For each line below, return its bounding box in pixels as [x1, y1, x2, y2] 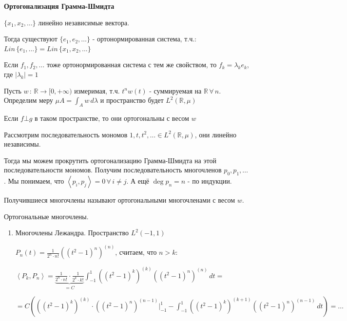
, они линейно [194, 129, 237, 139]
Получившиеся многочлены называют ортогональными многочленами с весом [4, 195, 235, 205]
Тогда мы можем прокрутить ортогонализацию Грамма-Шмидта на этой [4, 155, 216, 165]
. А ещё [126, 176, 149, 186]
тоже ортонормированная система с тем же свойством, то [46, 59, 217, 70]
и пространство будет [100, 95, 164, 105]
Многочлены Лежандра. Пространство [15, 227, 129, 238]
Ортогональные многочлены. [4, 211, 89, 221]
